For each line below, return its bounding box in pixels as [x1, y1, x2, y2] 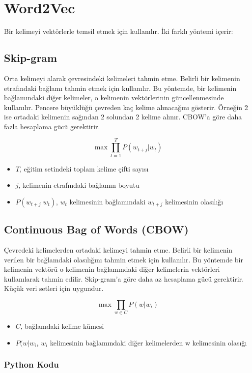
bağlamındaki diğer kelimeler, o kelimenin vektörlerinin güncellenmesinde [4, 92, 224, 103]
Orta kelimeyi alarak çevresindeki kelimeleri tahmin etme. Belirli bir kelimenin [4, 73, 240, 83]
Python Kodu [4, 358, 59, 371]
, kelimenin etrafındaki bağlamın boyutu [18, 180, 140, 190]
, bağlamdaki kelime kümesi [20, 321, 104, 331]
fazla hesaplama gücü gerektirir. [4, 121, 100, 131]
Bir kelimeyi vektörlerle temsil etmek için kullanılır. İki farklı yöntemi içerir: [4, 26, 233, 36]
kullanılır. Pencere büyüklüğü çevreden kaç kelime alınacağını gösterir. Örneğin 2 [4, 102, 248, 112]
